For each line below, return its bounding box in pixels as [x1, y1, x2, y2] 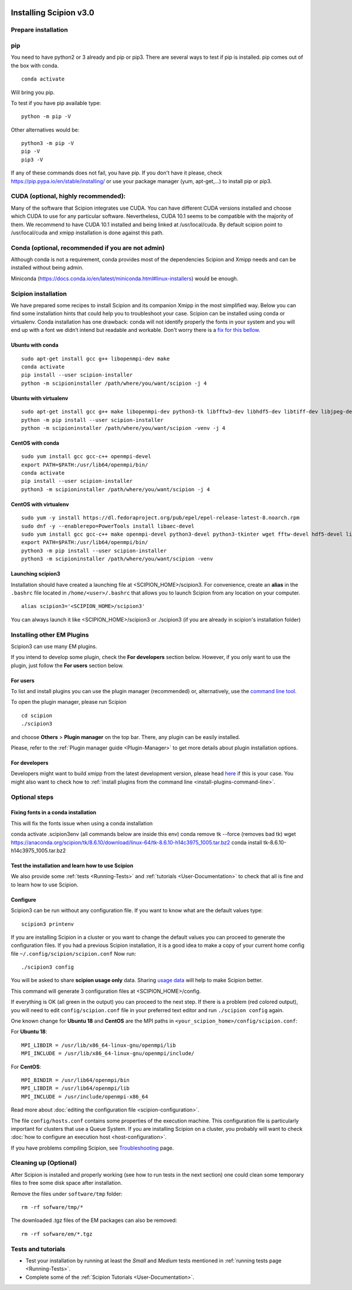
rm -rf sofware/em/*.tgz [21, 1231, 93, 1237]
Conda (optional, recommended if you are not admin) [11, 244, 165, 252]
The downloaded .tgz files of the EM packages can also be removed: [11, 1217, 177, 1224]
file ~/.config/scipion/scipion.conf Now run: [11, 950, 136, 957]
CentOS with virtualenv [11, 500, 69, 508]
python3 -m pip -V [21, 140, 75, 147]
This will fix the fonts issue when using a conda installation [11, 819, 153, 827]
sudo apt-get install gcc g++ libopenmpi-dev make [21, 355, 170, 362]
